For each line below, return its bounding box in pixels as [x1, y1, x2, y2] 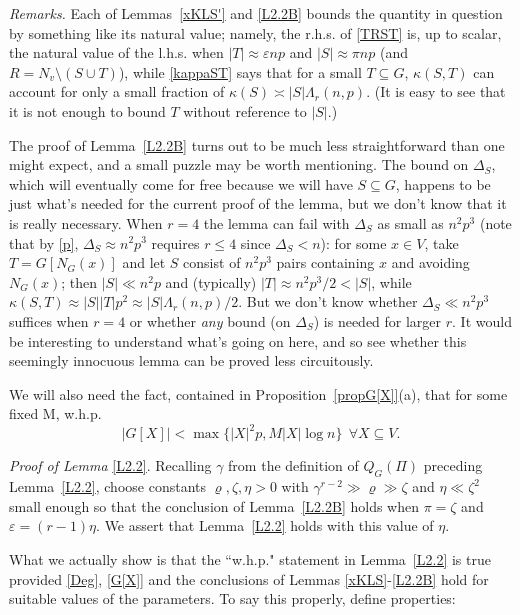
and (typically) [165, 271, 257, 292]
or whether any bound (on [129, 310, 291, 331]
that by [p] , [9, 232, 79, 253]
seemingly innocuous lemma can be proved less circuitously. [9, 350, 374, 371]
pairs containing [276, 252, 375, 273]
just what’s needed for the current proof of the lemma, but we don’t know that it [9, 193, 507, 214]
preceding [423, 455, 483, 476]
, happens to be [395, 173, 491, 194]
